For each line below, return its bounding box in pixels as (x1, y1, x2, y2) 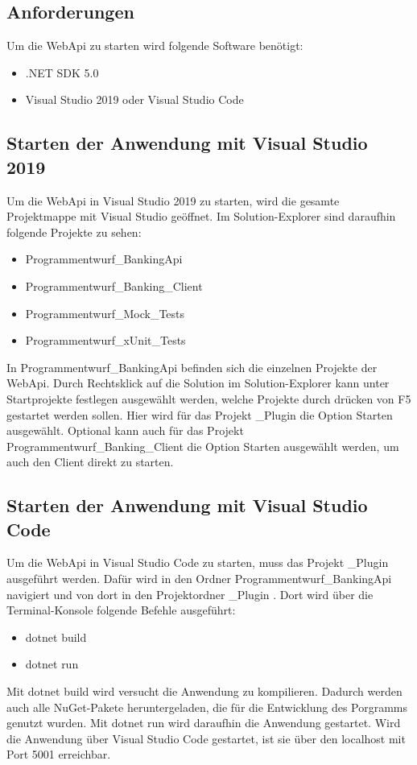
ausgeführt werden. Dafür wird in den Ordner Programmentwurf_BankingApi (6, 570, 392, 587)
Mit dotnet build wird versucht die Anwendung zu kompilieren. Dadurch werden (6, 683, 403, 700)
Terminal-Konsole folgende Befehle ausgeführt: (6, 602, 236, 618)
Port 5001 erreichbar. (6, 746, 111, 763)
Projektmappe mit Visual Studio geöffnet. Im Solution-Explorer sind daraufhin (6, 208, 396, 225)
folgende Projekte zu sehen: (6, 223, 142, 240)
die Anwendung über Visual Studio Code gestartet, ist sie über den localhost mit (6, 730, 406, 746)
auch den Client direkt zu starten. (6, 453, 174, 470)
